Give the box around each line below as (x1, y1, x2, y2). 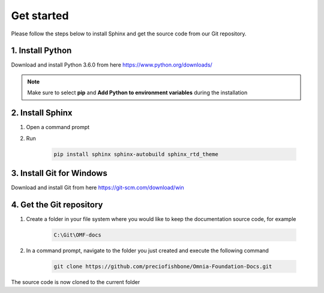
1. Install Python (11, 46, 72, 56)
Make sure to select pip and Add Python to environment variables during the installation (27, 89, 248, 96)
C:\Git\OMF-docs (53, 231, 102, 238)
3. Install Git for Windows (11, 168, 107, 178)
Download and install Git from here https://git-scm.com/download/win (11, 184, 184, 192)
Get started (11, 9, 69, 22)
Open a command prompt (26, 124, 90, 131)
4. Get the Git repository (11, 199, 103, 210)
